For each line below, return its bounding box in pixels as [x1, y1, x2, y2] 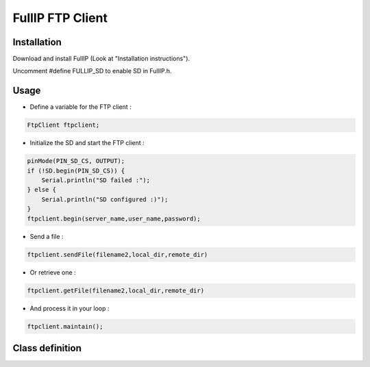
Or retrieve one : [29, 268, 76, 277]
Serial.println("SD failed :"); [41, 177, 151, 184]
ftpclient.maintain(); [27, 322, 103, 330]
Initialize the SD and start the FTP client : [29, 139, 145, 147]
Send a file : [29, 232, 64, 240]
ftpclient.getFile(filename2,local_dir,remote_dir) [27, 286, 205, 294]
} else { [27, 186, 57, 194]
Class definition [12, 342, 82, 354]
